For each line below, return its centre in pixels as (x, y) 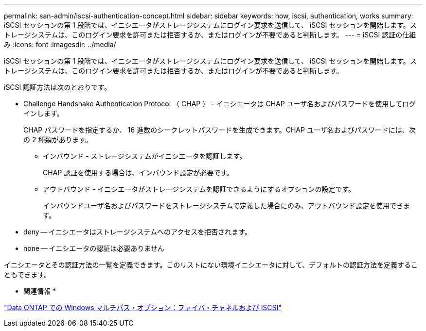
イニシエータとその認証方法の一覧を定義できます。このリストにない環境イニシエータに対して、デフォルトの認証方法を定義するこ (211, 265)
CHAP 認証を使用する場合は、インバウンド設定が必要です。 (138, 173)
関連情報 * (40, 291)
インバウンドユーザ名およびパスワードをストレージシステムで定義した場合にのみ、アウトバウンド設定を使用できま (227, 206)
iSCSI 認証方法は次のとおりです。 (57, 87)
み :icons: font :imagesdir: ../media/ (60, 44)
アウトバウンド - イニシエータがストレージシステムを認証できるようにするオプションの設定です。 (199, 189)
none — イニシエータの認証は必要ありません (94, 248)
